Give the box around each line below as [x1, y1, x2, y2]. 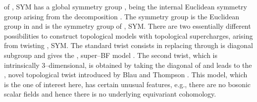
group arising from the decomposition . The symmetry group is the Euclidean [4, 11, 240, 21]
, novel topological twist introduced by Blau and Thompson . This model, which [4, 69, 248, 80]
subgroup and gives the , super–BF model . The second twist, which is [4, 50, 218, 60]
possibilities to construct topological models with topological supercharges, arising [4, 30, 253, 41]
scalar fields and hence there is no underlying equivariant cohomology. [4, 89, 216, 99]
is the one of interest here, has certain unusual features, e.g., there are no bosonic [4, 79, 251, 89]
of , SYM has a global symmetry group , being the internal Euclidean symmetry [4, 1, 247, 11]
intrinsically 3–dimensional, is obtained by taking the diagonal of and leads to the [4, 59, 252, 70]
